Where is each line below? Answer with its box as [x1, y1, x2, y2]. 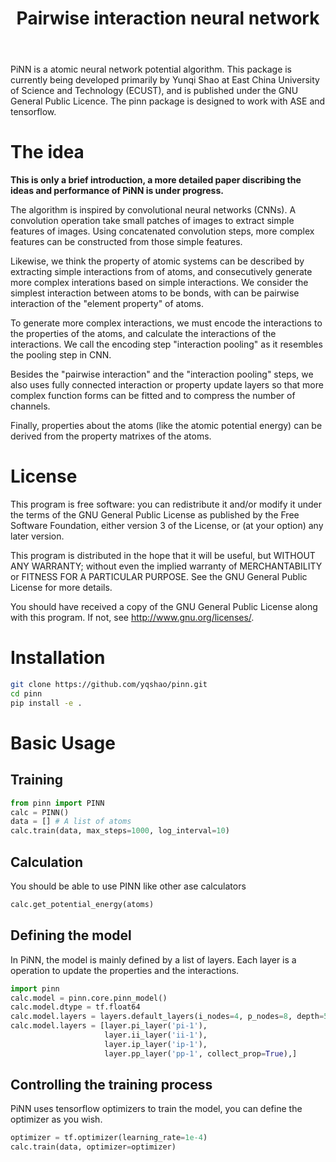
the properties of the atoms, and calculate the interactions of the [10, 328, 277, 340]
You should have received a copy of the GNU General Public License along [10, 601, 318, 613]
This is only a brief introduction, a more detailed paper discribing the [10, 174, 302, 186]
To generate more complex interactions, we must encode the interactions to [10, 317, 323, 329]
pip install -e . [10, 698, 83, 708]
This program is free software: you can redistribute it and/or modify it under [10, 498, 322, 511]
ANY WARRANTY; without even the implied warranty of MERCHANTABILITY [10, 560, 323, 572]
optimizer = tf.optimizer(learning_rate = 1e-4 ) [10, 1133, 208, 1143]
